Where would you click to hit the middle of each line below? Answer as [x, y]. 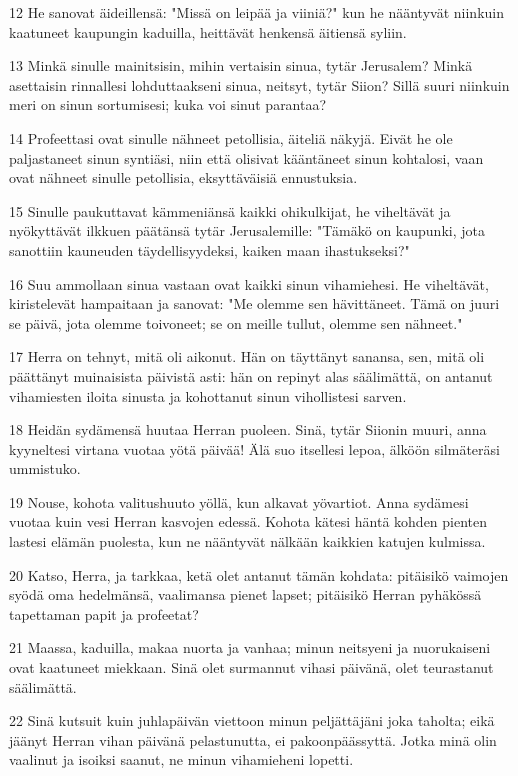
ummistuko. [45, 468]
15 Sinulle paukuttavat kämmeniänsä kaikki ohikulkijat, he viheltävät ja [230, 210]
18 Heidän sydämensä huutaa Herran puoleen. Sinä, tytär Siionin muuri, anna [248, 429]
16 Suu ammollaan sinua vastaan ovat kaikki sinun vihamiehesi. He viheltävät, [249, 283]
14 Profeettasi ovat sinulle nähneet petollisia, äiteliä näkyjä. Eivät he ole [231, 137]
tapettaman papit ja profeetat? [104, 613]
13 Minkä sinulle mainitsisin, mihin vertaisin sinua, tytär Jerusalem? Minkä [241, 65]
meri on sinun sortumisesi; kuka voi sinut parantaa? [168, 104]
